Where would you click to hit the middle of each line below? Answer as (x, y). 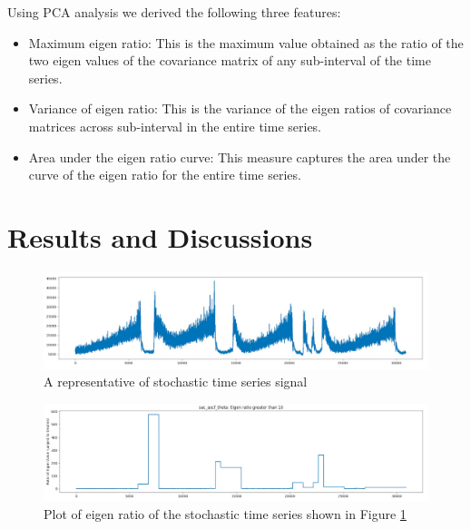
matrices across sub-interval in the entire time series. (175, 126)
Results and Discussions (160, 236)
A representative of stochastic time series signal (176, 382)
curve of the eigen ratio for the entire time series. (165, 175)
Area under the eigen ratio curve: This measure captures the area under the (240, 157)
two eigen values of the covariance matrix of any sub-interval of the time (230, 60)
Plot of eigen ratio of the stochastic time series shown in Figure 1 (225, 513)
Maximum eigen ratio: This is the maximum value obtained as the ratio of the (246, 42)
